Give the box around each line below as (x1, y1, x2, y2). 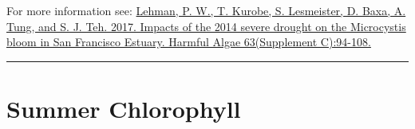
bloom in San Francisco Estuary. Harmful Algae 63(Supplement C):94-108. (6, 33, 371, 50)
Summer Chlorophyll (6, 92, 241, 124)
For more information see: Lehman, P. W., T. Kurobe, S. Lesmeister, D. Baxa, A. (6, 2, 406, 18)
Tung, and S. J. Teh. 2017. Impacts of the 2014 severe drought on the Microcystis (6, 18, 406, 34)
